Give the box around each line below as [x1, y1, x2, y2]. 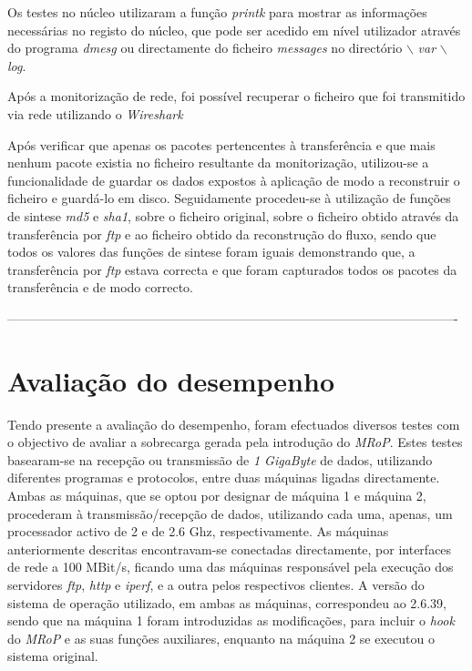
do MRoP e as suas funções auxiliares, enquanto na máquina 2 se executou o [7, 628, 435, 647]
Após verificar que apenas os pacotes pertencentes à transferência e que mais [7, 135, 436, 154]
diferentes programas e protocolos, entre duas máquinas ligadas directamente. [7, 468, 440, 487]
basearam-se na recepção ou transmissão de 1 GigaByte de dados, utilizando [7, 450, 433, 469]
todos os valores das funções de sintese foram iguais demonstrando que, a [7, 242, 416, 261]
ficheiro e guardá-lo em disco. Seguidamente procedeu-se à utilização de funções [7, 188, 451, 208]
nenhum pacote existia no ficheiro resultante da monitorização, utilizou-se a [7, 153, 429, 172]
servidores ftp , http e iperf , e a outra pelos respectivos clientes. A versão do [7, 574, 425, 594]
